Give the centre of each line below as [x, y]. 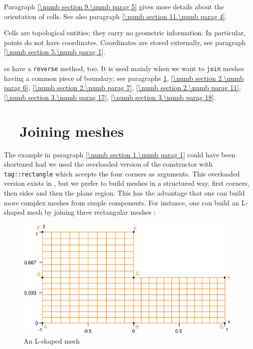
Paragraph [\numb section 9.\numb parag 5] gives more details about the [114, 6]
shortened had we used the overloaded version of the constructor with [108, 164]
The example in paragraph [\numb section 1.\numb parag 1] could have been [120, 154]
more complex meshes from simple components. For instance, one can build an [122, 202]
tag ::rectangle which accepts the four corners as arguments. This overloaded [122, 173]
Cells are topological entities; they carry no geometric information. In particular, [125, 33]
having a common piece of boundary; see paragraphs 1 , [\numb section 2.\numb [124, 78]
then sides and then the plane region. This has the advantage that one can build [124, 192]
